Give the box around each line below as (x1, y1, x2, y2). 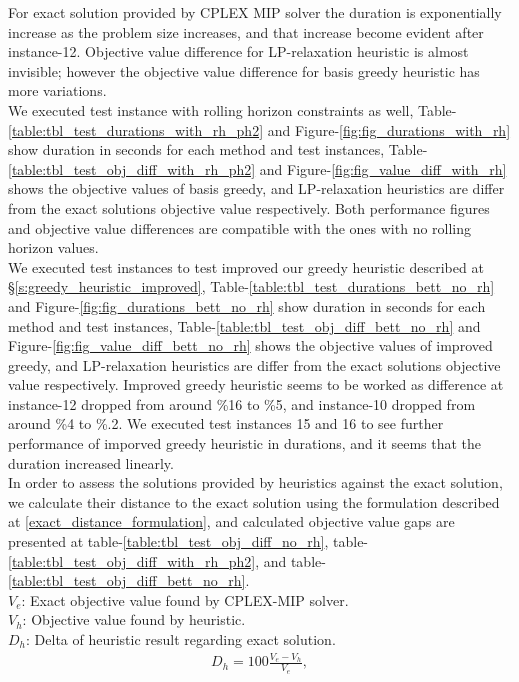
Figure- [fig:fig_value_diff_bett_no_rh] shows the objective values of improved (8, 335, 493, 356)
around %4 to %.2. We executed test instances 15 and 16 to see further (8, 413, 444, 434)
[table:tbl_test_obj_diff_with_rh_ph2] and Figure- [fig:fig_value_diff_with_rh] (8, 158, 507, 179)
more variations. (8, 80, 107, 101)
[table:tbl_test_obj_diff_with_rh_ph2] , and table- (8, 550, 326, 571)
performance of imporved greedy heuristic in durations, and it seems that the (8, 433, 482, 454)
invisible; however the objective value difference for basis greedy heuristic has (8, 60, 480, 81)
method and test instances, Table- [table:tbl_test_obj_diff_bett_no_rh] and (8, 315, 481, 336)
